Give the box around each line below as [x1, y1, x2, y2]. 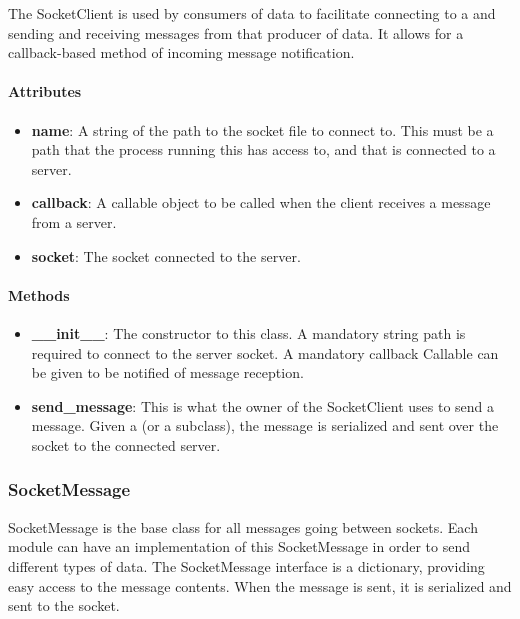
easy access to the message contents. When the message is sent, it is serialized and [8, 575, 512, 596]
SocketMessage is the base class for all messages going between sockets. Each [8, 516, 478, 537]
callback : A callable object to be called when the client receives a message [31, 192, 491, 213]
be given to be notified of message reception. [31, 362, 304, 383]
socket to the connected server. [31, 434, 221, 455]
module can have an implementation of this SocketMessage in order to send [8, 536, 470, 557]
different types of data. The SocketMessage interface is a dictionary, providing [8, 555, 485, 576]
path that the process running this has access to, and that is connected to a [31, 139, 496, 160]
